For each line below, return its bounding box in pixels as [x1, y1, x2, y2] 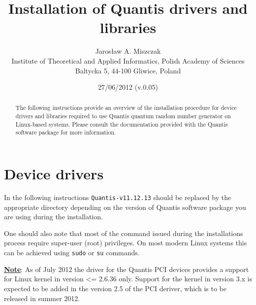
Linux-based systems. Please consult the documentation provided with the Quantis [15, 120, 228, 128]
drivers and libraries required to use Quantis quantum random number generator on [15, 112, 231, 120]
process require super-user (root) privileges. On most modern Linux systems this [4, 237, 247, 248]
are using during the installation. [4, 211, 103, 222]
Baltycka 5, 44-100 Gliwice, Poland [75, 65, 181, 75]
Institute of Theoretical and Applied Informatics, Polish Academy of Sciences [11, 55, 245, 66]
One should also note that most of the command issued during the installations [4, 228, 243, 238]
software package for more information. [15, 128, 116, 136]
